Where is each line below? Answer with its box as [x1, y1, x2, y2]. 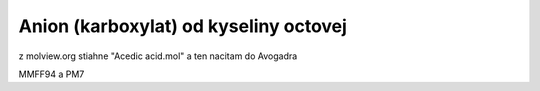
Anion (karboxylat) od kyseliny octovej [18, 15, 347, 37]
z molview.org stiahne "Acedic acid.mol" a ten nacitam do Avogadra [18, 50, 298, 62]
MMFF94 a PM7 [18, 68, 85, 80]
